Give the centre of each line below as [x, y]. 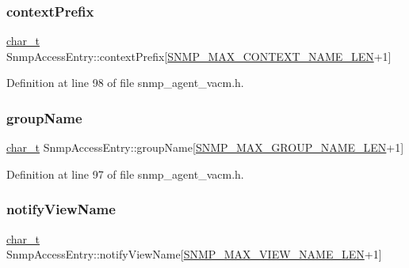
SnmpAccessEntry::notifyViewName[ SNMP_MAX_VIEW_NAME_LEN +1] [194, 254]
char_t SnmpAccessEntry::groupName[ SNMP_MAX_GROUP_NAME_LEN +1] [205, 147]
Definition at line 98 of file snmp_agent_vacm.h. [125, 83]
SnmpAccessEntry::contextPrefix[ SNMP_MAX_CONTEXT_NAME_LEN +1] [199, 56]
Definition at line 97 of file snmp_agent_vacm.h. [125, 174]
